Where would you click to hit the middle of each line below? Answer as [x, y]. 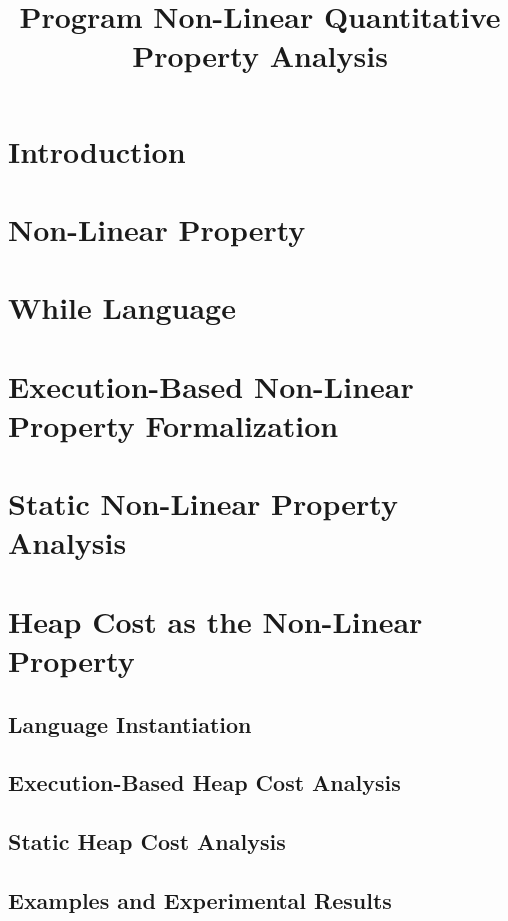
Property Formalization [173, 424]
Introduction [97, 150]
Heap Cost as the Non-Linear [215, 620]
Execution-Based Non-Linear [211, 385]
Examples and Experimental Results [200, 899]
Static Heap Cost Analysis [147, 841]
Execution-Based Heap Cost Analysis [204, 782]
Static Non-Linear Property [203, 503]
